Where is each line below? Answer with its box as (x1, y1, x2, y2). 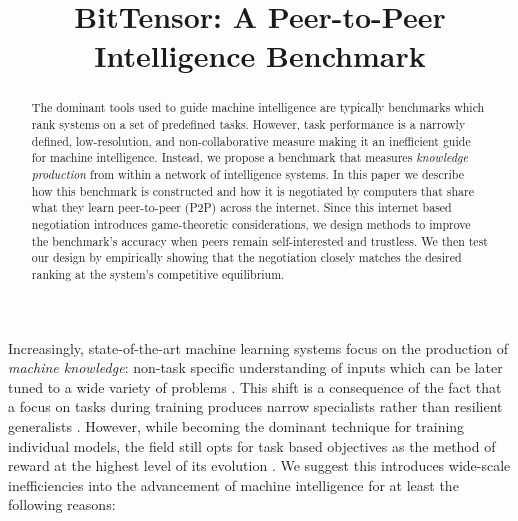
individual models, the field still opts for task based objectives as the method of (8, 435, 496, 456)
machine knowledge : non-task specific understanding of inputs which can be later (8, 357, 503, 378)
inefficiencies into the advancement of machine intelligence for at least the (8, 474, 459, 495)
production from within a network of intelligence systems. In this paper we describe (31, 165, 465, 182)
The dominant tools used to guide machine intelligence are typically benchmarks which (31, 99, 485, 116)
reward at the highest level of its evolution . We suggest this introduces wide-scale (8, 455, 511, 476)
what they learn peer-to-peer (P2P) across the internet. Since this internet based (31, 199, 452, 216)
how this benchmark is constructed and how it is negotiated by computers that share (31, 182, 474, 199)
